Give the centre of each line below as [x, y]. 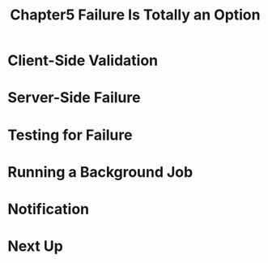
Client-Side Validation [83, 60]
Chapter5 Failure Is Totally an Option [135, 15]
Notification [49, 209]
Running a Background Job [100, 172]
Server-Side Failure [74, 98]
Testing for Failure [70, 135]
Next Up [36, 246]
